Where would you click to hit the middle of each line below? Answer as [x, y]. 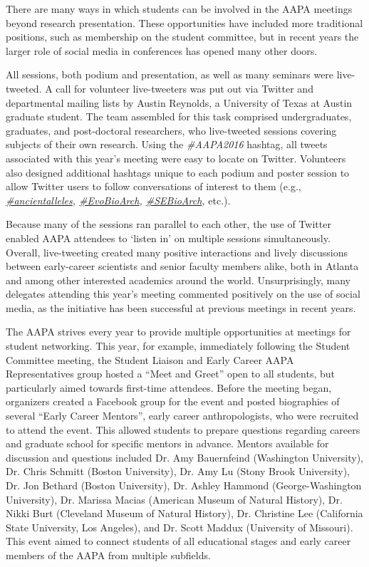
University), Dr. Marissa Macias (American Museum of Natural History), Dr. [174, 499]
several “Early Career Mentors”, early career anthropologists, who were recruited [182, 416]
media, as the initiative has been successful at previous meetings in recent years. [181, 307]
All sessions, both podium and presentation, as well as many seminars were [170, 74]
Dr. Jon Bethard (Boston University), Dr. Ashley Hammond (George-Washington [184, 485]
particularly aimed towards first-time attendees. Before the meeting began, [169, 387]
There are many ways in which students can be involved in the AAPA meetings [179, 9]
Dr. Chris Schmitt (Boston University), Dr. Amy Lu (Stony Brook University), [178, 471]
